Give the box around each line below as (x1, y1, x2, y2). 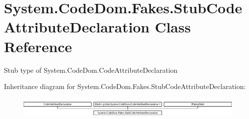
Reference (4, 36, 72, 56)
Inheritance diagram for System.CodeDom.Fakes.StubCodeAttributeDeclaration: (4, 81, 246, 91)
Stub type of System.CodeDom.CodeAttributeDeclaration (4, 64, 178, 75)
